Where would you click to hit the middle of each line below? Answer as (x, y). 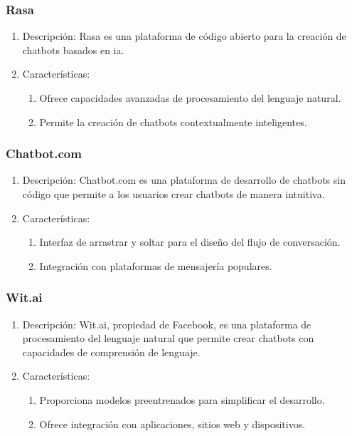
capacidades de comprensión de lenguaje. (111, 352)
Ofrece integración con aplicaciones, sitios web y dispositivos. (172, 424)
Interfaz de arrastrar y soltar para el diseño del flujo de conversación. (190, 242)
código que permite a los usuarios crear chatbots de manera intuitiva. (174, 194)
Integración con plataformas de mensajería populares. (156, 265)
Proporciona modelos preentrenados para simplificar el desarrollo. (182, 399)
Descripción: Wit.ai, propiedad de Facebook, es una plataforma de (167, 324)
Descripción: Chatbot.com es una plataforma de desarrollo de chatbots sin (184, 180)
